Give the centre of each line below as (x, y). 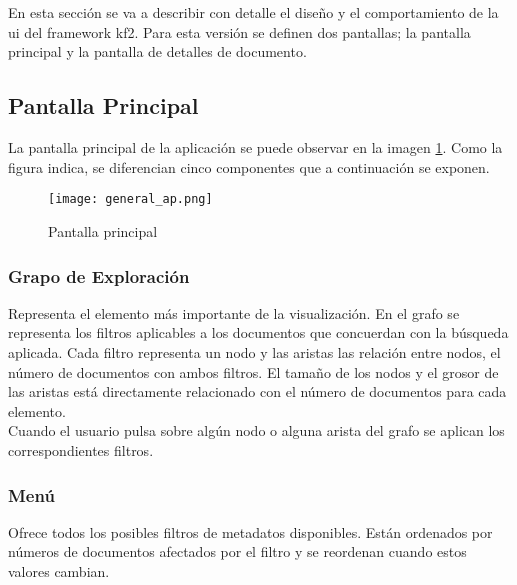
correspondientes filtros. (81, 449)
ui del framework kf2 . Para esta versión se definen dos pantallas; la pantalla (239, 31)
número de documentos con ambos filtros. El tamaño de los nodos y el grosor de (253, 371)
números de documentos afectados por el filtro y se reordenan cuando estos (237, 551)
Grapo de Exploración (99, 275)
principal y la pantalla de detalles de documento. (157, 51)
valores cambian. (59, 570)
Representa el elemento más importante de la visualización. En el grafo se (234, 312)
